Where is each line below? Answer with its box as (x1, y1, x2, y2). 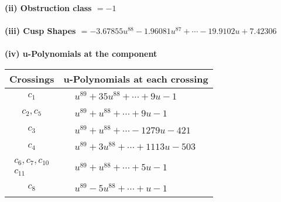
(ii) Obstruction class (5, 2, 92, 13)
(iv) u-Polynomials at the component (5, 47, 157, 60)
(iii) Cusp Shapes (5, 25, 76, 37)
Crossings (9, 71, 54, 85)
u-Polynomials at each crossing (63, 71, 208, 85)
